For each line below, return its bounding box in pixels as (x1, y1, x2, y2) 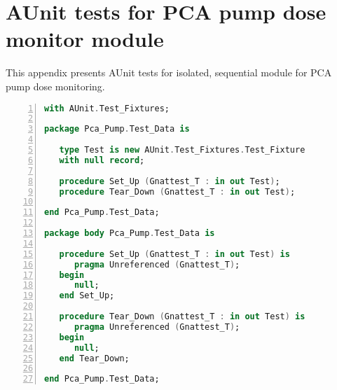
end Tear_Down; (59, 353, 130, 363)
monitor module (6, 25, 164, 53)
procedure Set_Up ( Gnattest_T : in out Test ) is (59, 249, 290, 259)
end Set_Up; (59, 291, 115, 301)
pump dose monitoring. (6, 78, 105, 93)
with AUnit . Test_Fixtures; (44, 103, 170, 113)
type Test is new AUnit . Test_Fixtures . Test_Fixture (59, 145, 305, 155)
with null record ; (59, 155, 145, 165)
